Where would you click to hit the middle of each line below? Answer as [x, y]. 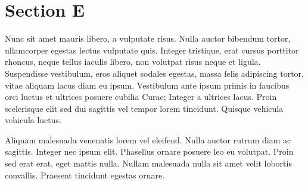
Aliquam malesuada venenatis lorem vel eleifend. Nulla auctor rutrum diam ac [148, 139]
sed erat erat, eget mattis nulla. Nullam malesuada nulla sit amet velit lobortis [148, 163]
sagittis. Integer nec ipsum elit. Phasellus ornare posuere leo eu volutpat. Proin [149, 151]
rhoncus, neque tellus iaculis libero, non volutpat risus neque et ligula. [133, 62]
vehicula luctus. [33, 120]
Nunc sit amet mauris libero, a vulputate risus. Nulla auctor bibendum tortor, [148, 38]
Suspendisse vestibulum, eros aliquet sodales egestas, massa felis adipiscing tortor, [154, 73]
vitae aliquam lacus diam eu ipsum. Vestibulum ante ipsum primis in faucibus [147, 85]
